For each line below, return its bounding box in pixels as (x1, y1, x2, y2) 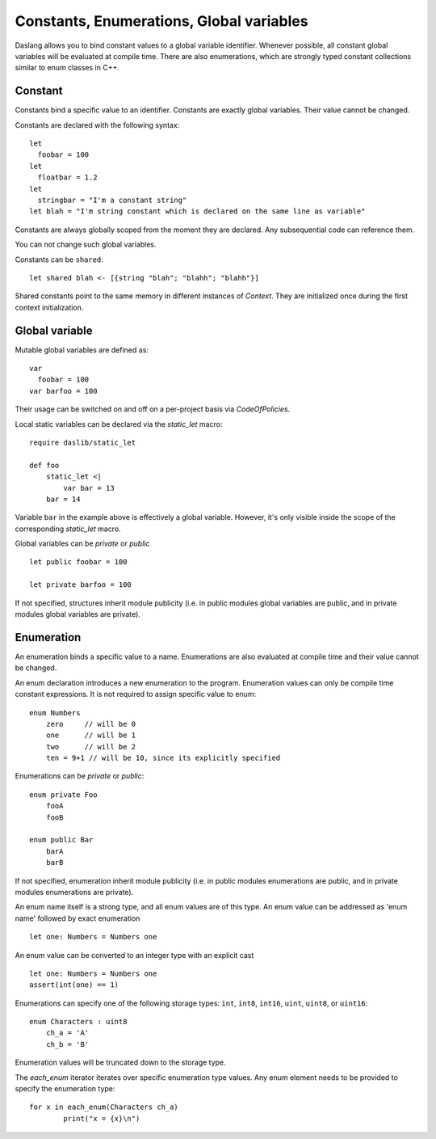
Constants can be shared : (15, 255, 104, 264)
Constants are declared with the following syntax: (15, 120, 180, 129)
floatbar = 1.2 (37, 173, 98, 182)
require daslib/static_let (29, 437, 136, 447)
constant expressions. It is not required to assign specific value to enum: (15, 690, 257, 699)
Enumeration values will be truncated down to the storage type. (15, 1057, 226, 1067)
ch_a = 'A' (45, 1028, 90, 1038)
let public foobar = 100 (29, 558, 128, 567)
